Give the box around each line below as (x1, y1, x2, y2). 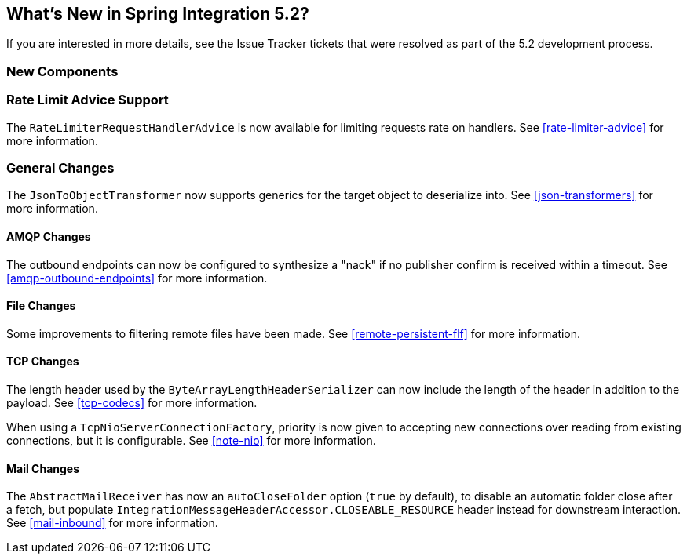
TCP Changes (6, 355, 79, 369)
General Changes (6, 159, 115, 176)
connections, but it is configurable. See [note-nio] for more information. (6, 433, 376, 447)
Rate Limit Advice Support (6, 92, 169, 108)
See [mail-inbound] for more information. (6, 516, 218, 530)
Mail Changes (6, 461, 80, 475)
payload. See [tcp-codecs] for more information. (6, 395, 258, 409)
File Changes (6, 299, 76, 313)
